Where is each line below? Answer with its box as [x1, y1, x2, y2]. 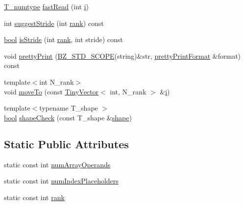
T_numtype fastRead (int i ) [4, 1, 89, 11]
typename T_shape [39, 103, 98, 113]
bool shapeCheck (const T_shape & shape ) [4, 112, 132, 122]
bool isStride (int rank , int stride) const [4, 34, 123, 45]
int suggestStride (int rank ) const [4, 18, 104, 28]
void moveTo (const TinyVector [4, 86, 99, 96]
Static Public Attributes [4, 136, 129, 151]
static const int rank [4, 192, 65, 202]
